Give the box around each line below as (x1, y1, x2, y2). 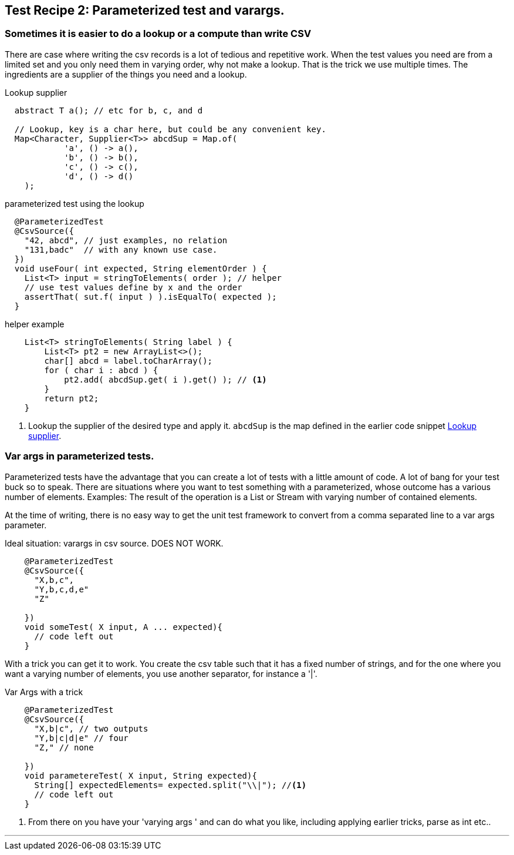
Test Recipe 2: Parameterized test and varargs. (5, 3, 285, 18)
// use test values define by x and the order (24, 282, 242, 292)
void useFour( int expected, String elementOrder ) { (14, 263, 267, 273)
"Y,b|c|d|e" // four (34, 733, 128, 743)
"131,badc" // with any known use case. (24, 244, 218, 254)
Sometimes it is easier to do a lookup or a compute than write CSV (5, 28, 312, 40)
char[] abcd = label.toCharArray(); (44, 356, 213, 366)
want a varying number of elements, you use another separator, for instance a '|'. (5, 668, 317, 679)
